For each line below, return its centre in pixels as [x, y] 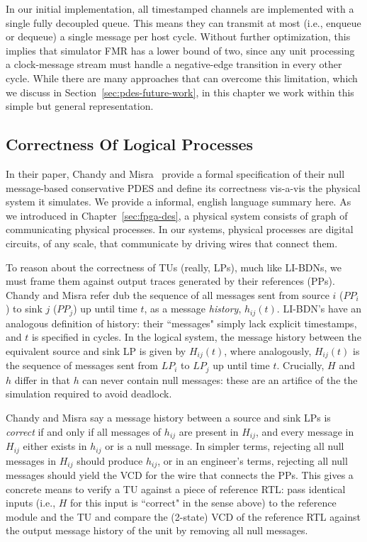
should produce [110, 460]
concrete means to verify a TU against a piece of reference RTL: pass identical [176, 489]
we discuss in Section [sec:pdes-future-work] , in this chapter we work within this [180, 92]
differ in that [42, 379]
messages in [31, 460]
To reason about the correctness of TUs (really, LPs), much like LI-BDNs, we [174, 267]
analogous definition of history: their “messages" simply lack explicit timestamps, [181, 323]
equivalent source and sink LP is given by [96, 350]
